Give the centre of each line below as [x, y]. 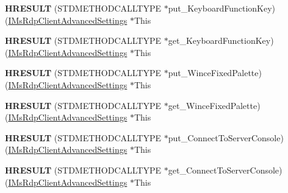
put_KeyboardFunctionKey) [222, 8]
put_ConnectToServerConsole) [226, 137]
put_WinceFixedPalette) [215, 73]
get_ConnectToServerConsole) [225, 170]
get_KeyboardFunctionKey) [221, 40]
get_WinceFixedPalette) [214, 105]
